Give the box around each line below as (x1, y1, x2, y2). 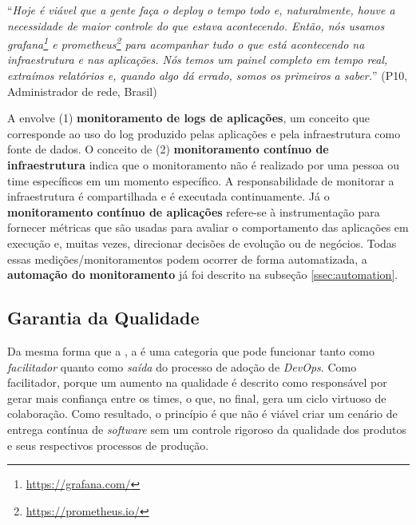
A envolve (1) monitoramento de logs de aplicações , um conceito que (7, 109, 370, 126)
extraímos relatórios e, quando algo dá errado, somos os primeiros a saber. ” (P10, (7, 67, 408, 84)
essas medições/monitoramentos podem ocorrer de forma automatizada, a (7, 250, 367, 267)
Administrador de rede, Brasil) (7, 82, 157, 99)
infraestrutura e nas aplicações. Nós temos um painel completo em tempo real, (7, 51, 388, 68)
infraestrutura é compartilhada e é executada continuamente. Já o (7, 188, 330, 205)
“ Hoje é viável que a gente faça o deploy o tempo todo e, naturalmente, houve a (7, 2, 395, 18)
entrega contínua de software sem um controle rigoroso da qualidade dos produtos (7, 420, 406, 437)
